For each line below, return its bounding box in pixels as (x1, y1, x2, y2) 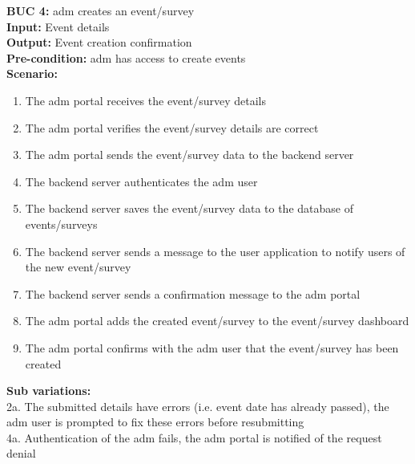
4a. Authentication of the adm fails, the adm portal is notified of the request (6, 429, 382, 446)
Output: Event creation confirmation (6, 34, 192, 51)
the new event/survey (25, 258, 131, 275)
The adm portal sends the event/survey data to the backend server (25, 146, 354, 163)
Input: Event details (6, 18, 110, 35)
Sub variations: (6, 382, 91, 399)
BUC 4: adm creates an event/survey (6, 2, 195, 18)
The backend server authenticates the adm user (25, 173, 258, 189)
